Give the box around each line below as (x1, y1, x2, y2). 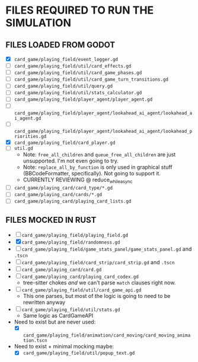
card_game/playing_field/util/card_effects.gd (14, 63, 132, 69)
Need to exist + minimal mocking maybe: (14, 343, 114, 350)
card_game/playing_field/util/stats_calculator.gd (14, 90, 142, 96)
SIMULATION (5, 16, 72, 30)
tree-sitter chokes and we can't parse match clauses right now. (23, 279, 176, 286)
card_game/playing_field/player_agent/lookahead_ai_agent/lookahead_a (14, 110, 193, 116)
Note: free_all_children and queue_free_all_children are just (23, 151, 176, 158)
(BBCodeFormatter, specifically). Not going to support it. (23, 170, 161, 177)
